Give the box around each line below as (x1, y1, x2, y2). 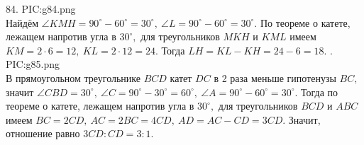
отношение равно (6, 126, 80, 141)
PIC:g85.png (6, 57, 60, 71)
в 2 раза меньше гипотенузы (214, 70, 336, 85)
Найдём (6, 15, 39, 30)
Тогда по (301, 84, 338, 99)
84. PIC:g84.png (6, 1, 76, 16)
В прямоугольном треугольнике (6, 70, 140, 85)
